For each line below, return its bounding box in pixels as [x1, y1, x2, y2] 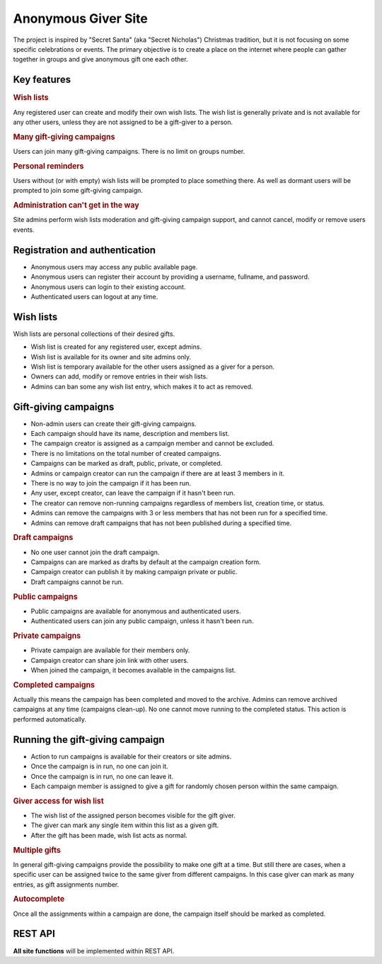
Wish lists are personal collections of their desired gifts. [13, 330, 175, 338]
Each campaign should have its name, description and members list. [30, 430, 230, 438]
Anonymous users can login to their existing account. [30, 282, 186, 291]
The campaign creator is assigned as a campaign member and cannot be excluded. [30, 439, 274, 448]
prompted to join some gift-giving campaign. [13, 186, 143, 195]
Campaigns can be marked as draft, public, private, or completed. [30, 459, 223, 468]
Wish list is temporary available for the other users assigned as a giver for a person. [30, 362, 275, 371]
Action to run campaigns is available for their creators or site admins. [30, 752, 232, 761]
